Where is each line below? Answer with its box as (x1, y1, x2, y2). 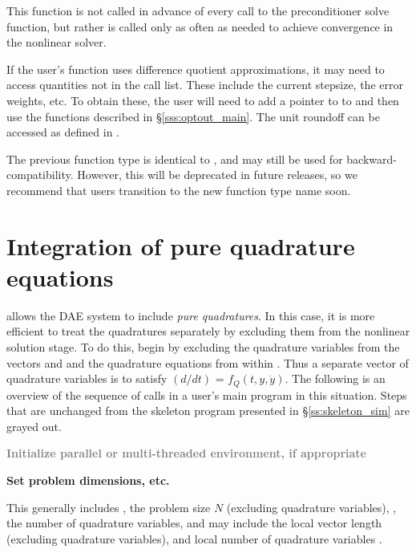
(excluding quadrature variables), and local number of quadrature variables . (6, 530, 382, 547)
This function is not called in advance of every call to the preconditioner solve (6, 2, 390, 18)
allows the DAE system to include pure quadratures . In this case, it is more (6, 307, 375, 323)
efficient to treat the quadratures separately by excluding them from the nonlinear (6, 323, 410, 340)
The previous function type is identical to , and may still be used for (6, 150, 343, 167)
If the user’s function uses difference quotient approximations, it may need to (6, 60, 385, 77)
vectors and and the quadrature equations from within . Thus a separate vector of (6, 354, 409, 371)
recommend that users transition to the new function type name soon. (6, 181, 351, 198)
